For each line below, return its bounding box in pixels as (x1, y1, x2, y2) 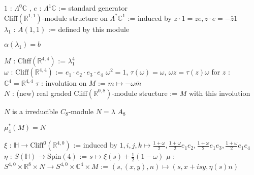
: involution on (41, 78, 87, 88)
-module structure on (42, 12, 108, 23)
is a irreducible (12, 106, 58, 116)
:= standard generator (58, 3, 128, 13)
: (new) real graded (12, 87, 72, 98)
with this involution (189, 87, 250, 98)
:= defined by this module (48, 23, 130, 34)
